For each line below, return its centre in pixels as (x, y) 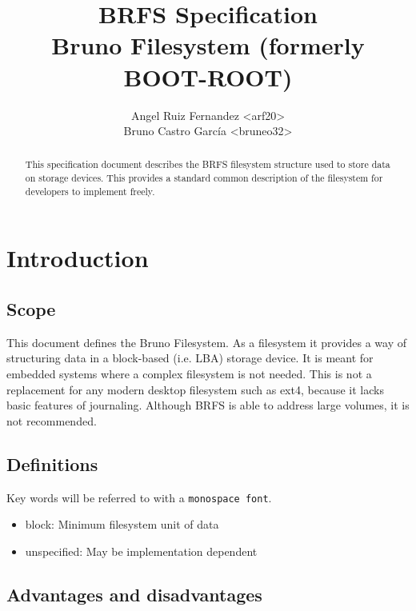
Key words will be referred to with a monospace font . (139, 497)
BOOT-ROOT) (208, 76)
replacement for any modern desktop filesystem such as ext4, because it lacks (195, 389)
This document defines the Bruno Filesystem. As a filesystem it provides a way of (206, 342)
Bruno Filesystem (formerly (208, 45)
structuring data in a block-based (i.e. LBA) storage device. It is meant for (190, 358)
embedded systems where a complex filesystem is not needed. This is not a (189, 374)
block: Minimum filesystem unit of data (122, 524)
